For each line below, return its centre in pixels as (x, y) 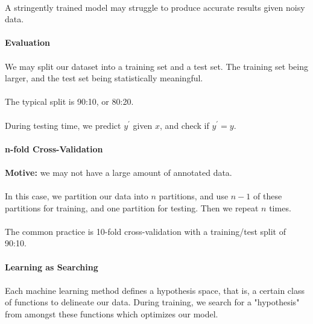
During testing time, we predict (63, 125)
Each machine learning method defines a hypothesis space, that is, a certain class (155, 290)
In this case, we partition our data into (77, 196)
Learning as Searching (52, 266)
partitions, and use (194, 196)
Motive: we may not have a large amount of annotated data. (119, 172)
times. (280, 207)
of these (267, 196)
